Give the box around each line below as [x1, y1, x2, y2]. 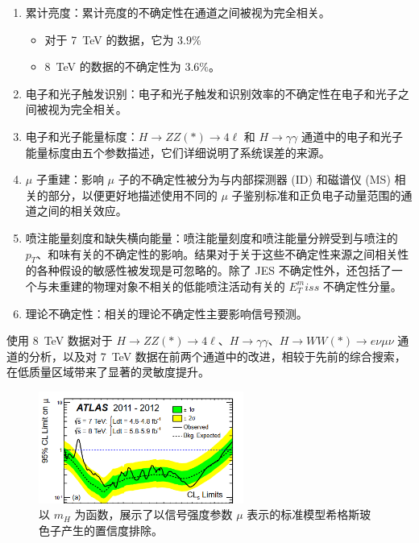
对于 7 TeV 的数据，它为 [44, 31, 174, 48]
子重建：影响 [35, 171, 104, 188]
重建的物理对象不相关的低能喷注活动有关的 [59, 277, 285, 294]
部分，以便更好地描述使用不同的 [48, 186, 218, 203]
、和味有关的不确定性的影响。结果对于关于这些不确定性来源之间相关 [36, 245, 398, 262]
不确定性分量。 [322, 277, 402, 294]
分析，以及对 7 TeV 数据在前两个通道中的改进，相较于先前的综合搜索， [28, 347, 406, 364]
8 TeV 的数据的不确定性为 [44, 58, 181, 75]
